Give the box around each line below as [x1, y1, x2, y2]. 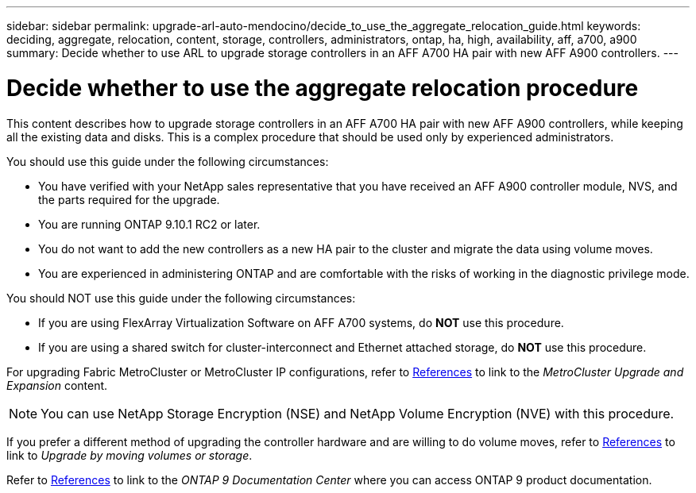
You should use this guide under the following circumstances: [6, 154, 329, 168]
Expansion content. [6, 378, 108, 392]
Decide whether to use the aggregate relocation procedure [6, 74, 639, 102]
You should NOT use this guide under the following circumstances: [6, 291, 356, 305]
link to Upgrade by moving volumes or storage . [6, 448, 253, 462]
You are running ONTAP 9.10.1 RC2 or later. [38, 217, 261, 231]
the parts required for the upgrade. [38, 192, 220, 206]
